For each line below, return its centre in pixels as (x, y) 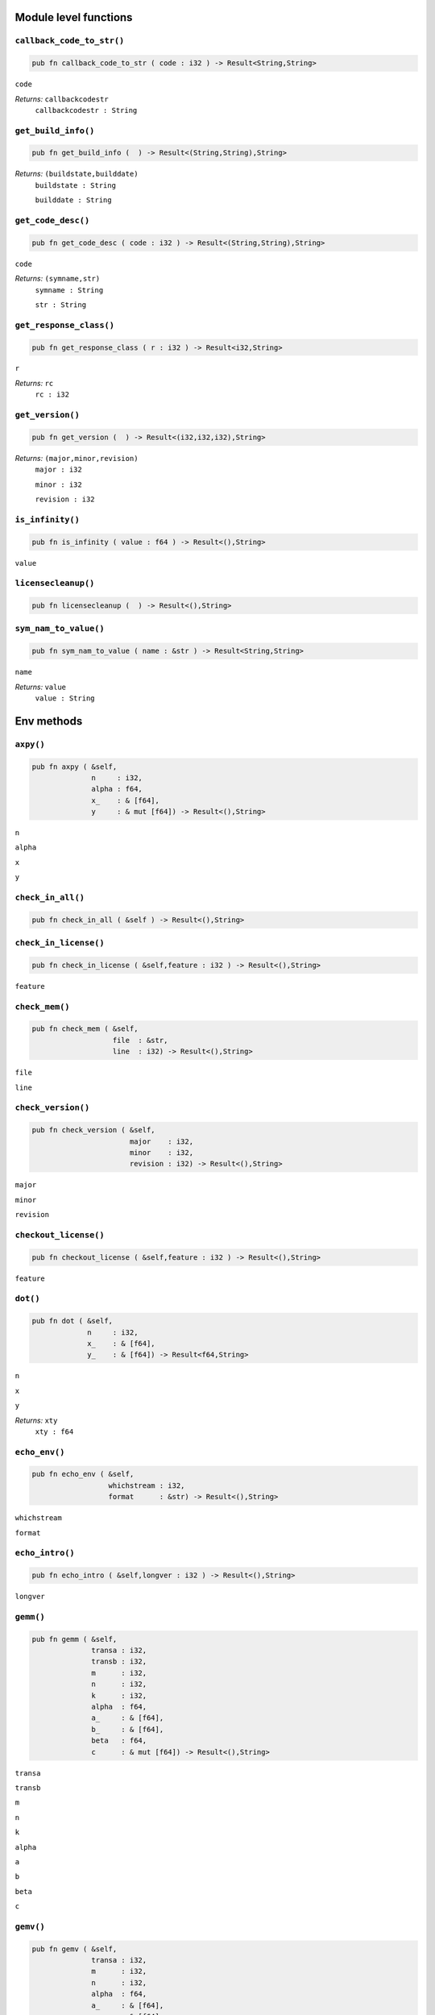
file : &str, (140, 1040)
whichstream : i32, (147, 1485)
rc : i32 (52, 395)
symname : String (69, 290)
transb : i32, (119, 1662)
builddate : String (73, 200)
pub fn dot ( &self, (72, 1321)
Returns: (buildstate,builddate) (77, 174)
